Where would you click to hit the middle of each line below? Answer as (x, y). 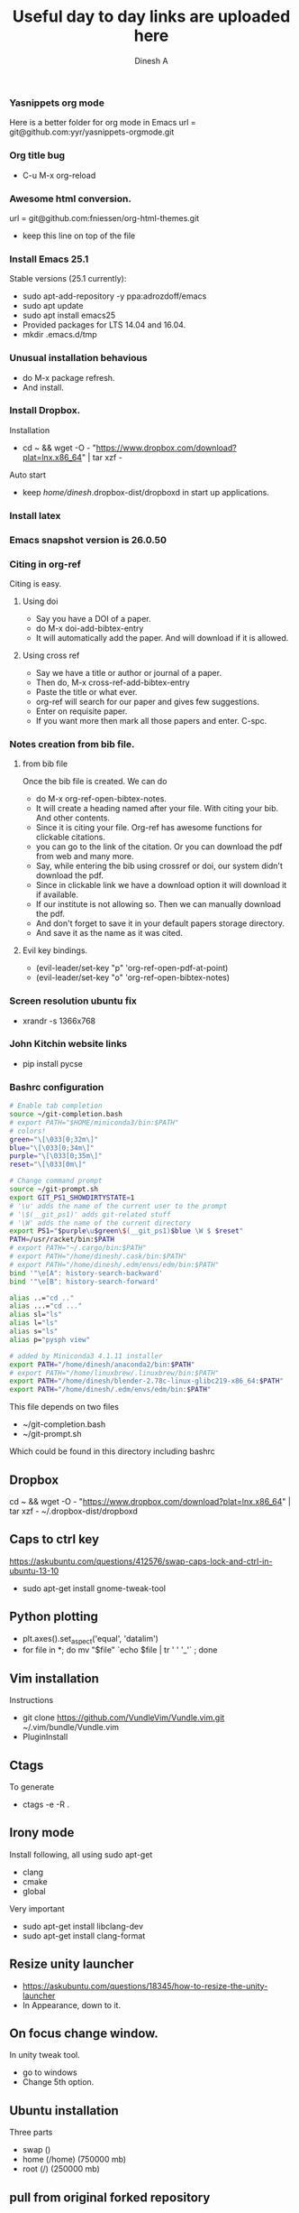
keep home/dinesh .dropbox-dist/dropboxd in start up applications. (146, 492)
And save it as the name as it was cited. (109, 933)
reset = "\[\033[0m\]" (48, 1165)
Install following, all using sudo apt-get (81, 1854)
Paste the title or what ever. (86, 691)
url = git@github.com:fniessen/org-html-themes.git (104, 218)
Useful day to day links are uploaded (151, 17)
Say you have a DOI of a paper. (93, 618)
